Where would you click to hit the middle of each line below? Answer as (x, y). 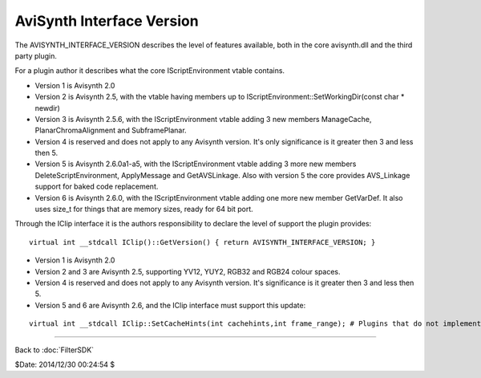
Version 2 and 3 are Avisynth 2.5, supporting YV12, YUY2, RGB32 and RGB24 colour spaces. (188, 271)
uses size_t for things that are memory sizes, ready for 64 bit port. (144, 209)
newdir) (47, 108)
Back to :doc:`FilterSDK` (55, 350)
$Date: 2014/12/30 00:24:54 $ (65, 364)
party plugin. (36, 55)
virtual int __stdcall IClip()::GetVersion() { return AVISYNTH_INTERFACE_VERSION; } (202, 242)
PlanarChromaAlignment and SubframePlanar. (111, 130)
